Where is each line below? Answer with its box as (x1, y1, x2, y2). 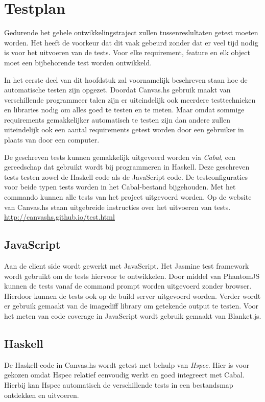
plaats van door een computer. (4, 134, 100, 145)
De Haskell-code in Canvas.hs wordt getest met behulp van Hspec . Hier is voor (4, 359, 249, 370)
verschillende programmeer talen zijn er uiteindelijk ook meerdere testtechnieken (4, 94, 256, 105)
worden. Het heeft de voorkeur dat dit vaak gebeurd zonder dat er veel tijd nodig (4, 37, 258, 48)
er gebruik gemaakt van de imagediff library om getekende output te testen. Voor (4, 300, 259, 311)
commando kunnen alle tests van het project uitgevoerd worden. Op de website (4, 192, 252, 202)
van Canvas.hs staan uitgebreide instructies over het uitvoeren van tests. (4, 201, 231, 212)
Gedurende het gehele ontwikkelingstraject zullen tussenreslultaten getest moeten (4, 27, 258, 38)
